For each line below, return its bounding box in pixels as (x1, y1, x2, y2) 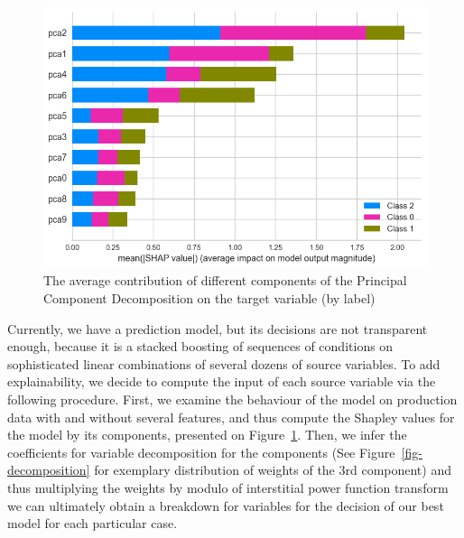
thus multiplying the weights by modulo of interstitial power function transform (7, 478, 449, 496)
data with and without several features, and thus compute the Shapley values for (7, 407, 455, 426)
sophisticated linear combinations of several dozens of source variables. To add (7, 354, 441, 373)
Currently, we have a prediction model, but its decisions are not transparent (7, 319, 428, 338)
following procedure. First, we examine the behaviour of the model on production (7, 389, 458, 408)
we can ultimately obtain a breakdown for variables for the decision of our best (7, 496, 444, 515)
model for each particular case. (7, 514, 178, 533)
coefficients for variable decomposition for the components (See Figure (7, 442, 395, 461)
